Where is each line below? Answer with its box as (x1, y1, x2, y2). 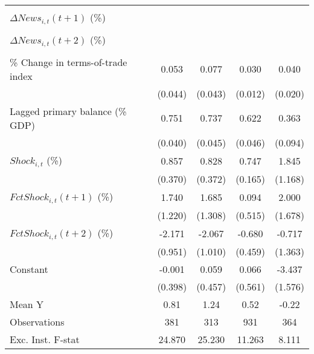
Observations (10, 314, 65, 329)
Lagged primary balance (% (10, 103, 127, 118)
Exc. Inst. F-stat (10, 332, 80, 346)
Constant (10, 261, 48, 276)
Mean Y (10, 297, 44, 311)
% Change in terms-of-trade (10, 54, 127, 69)
